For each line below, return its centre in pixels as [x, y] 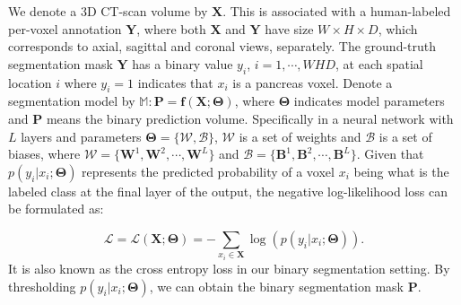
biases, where [44, 154]
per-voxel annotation [65, 28]
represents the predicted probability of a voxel [208, 171]
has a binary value [183, 63]
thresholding [42, 286]
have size [289, 28]
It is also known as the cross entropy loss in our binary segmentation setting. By [229, 268]
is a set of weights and [300, 136]
